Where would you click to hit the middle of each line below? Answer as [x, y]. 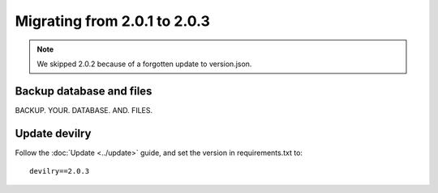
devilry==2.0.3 [60, 171]
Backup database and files [84, 91]
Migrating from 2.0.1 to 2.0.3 [113, 21]
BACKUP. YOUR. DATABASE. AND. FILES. [84, 110]
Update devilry [53, 133]
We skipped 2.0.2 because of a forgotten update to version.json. [144, 64]
